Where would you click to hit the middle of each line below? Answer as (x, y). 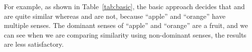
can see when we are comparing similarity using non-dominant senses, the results (125, 34)
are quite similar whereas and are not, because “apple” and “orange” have (115, 16)
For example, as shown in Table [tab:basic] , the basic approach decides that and (125, 6)
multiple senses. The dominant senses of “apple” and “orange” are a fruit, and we (126, 25)
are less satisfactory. (34, 44)
